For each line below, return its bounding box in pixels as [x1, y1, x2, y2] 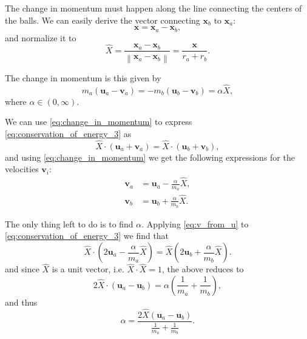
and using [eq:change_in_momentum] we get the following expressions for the [5, 150, 295, 163]
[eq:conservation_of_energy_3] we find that [5, 229, 169, 242]
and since [5, 263, 39, 275]
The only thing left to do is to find [5, 217, 133, 230]
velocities [5, 163, 39, 175]
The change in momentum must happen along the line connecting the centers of [5, 2, 302, 14]
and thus [5, 295, 38, 308]
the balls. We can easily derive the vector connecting [5, 13, 200, 26]
